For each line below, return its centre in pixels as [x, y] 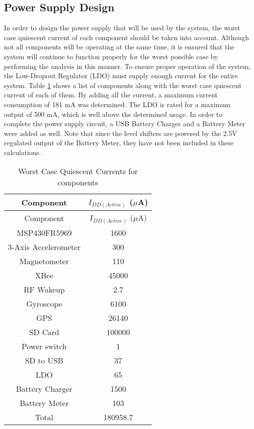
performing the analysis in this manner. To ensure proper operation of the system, [127, 66]
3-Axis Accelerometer [44, 247]
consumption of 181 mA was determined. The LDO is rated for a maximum [117, 104]
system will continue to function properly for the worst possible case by [111, 56]
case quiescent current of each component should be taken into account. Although [127, 37]
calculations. [23, 152]
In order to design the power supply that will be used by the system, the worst [122, 28]
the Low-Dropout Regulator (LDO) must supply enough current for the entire [121, 76]
